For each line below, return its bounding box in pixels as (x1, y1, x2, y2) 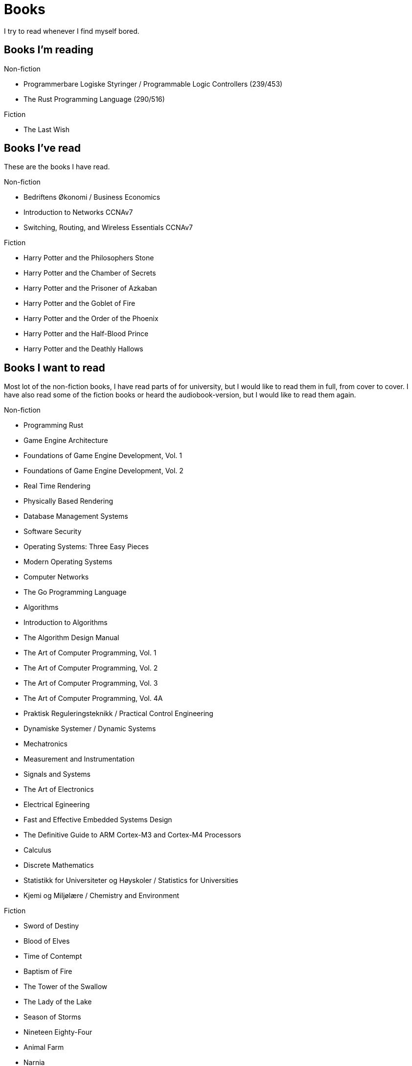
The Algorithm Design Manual (23, 633, 119, 642)
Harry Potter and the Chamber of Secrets (23, 269, 156, 278)
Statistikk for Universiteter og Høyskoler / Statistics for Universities (23, 876, 238, 885)
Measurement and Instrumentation (23, 755, 135, 764)
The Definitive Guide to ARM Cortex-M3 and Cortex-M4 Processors (23, 831, 241, 839)
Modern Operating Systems (23, 557, 113, 566)
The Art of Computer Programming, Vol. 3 (23, 679, 158, 688)
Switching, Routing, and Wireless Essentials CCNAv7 (23, 223, 193, 232)
